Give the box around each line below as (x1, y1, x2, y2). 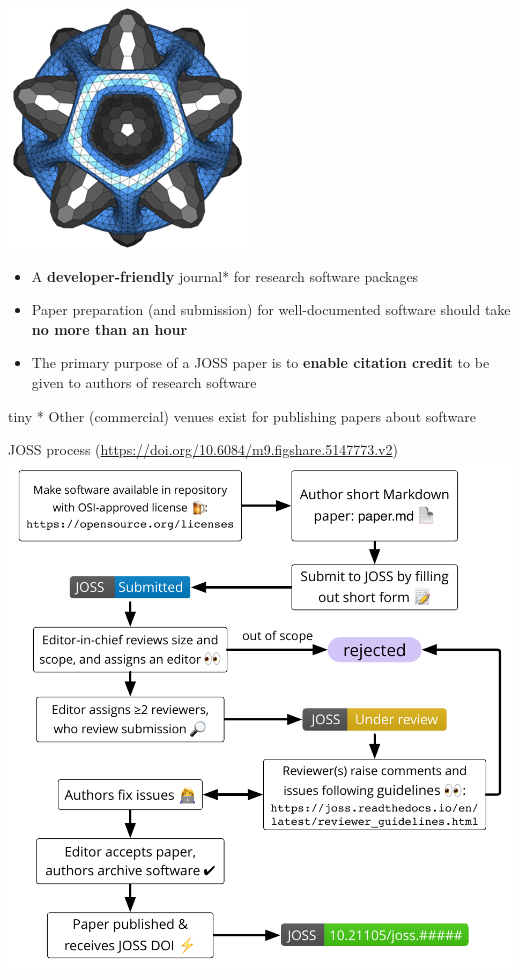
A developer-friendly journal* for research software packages (31, 265, 419, 286)
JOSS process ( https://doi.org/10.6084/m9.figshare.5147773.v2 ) (8, 439, 398, 460)
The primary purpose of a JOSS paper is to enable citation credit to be (31, 352, 490, 373)
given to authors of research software (31, 371, 257, 392)
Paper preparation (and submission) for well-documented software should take (31, 299, 511, 320)
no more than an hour (31, 318, 188, 339)
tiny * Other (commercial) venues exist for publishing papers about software (8, 405, 477, 426)
